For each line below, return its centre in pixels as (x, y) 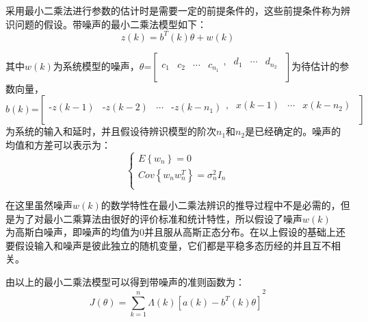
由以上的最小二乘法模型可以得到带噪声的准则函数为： (125, 282)
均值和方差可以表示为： (58, 144)
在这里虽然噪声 (39, 205)
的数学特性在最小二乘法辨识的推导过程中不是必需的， (221, 205)
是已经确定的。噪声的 (293, 131)
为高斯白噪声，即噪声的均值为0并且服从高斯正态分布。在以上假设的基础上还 (175, 232)
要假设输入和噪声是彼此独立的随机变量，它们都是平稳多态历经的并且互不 (168, 245)
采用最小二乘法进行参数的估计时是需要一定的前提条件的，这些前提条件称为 (173, 10)
